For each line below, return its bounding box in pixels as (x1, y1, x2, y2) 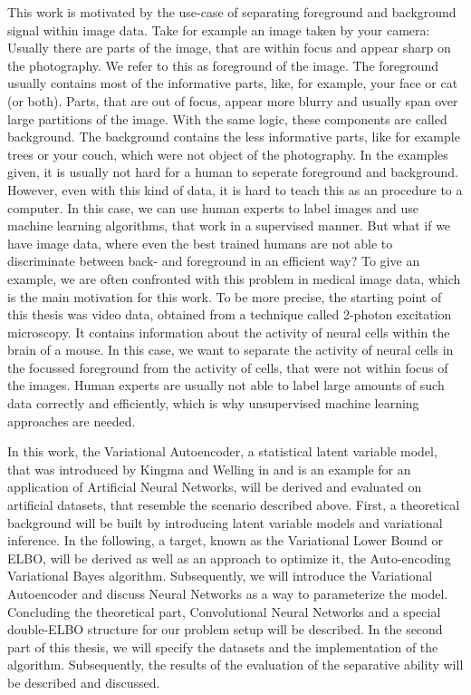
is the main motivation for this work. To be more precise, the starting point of (7, 287, 442, 306)
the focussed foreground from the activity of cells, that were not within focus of (7, 357, 448, 377)
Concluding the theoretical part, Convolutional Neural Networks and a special (7, 602, 441, 621)
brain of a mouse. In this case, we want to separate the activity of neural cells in (7, 340, 454, 359)
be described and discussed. (7, 672, 160, 691)
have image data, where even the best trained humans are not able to (7, 233, 393, 252)
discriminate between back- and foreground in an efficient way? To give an (7, 251, 420, 270)
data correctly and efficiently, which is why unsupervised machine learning (7, 394, 419, 413)
